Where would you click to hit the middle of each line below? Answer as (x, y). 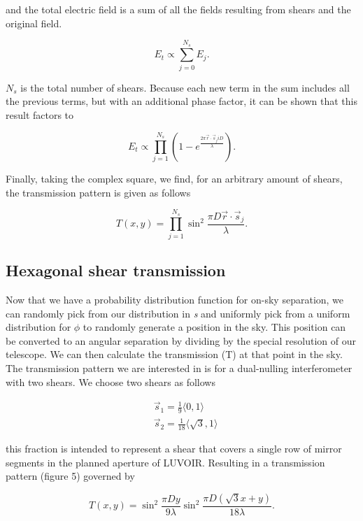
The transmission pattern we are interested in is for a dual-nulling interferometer (179, 367)
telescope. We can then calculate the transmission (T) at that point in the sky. (174, 354)
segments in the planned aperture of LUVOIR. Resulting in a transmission (165, 462)
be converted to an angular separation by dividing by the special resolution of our (181, 340)
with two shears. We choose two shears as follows (111, 381)
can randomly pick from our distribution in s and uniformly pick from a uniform (178, 313)
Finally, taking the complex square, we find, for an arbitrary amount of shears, (174, 179)
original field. (34, 23)
